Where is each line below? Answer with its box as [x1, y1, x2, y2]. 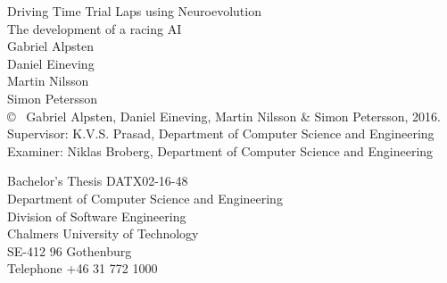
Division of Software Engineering [7, 206, 186, 225]
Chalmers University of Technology [7, 224, 199, 243]
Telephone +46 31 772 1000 [7, 259, 158, 278]
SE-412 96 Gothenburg [7, 241, 132, 260]
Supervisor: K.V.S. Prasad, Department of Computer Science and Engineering [7, 124, 435, 143]
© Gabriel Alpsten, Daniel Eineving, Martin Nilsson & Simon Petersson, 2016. [7, 106, 442, 125]
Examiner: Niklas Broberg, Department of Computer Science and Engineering [7, 141, 434, 160]
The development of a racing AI [7, 19, 182, 37]
